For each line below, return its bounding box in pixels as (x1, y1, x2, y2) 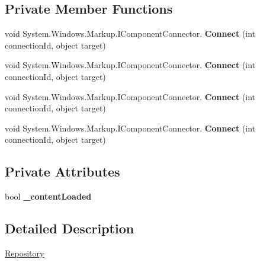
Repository (5, 246, 44, 259)
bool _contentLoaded (5, 190, 92, 203)
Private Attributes (5, 162, 120, 181)
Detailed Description (5, 219, 134, 238)
